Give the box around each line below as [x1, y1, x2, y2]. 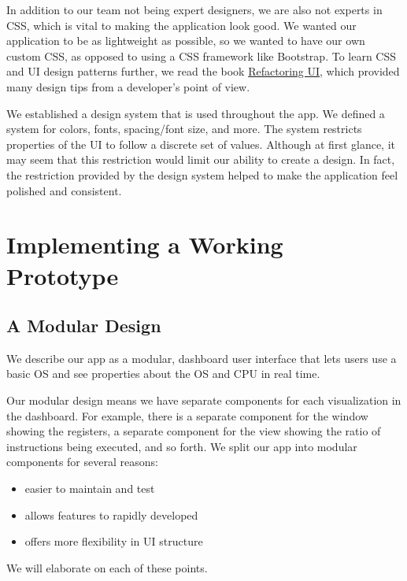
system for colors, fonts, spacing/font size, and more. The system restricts [6, 120, 362, 137]
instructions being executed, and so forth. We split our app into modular [6, 438, 357, 454]
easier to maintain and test [24, 480, 155, 497]
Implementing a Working [6, 228, 283, 261]
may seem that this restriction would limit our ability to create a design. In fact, [6, 151, 395, 168]
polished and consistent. [6, 182, 122, 198]
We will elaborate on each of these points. [6, 559, 208, 575]
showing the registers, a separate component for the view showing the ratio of [6, 423, 381, 439]
